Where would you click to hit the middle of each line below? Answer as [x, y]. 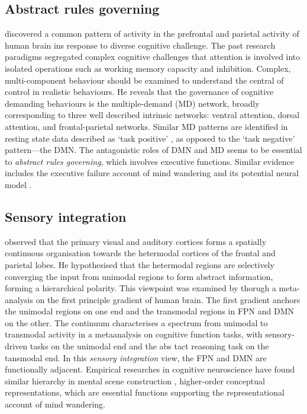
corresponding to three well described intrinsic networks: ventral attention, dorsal [152, 115]
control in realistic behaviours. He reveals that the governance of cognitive [139, 92]
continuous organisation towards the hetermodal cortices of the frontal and [140, 253]
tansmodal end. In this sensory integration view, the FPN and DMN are [136, 357]
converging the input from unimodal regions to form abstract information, [139, 276]
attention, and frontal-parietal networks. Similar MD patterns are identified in [146, 126]
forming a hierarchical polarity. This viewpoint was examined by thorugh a [140, 288]
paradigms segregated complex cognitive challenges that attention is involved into [153, 57]
